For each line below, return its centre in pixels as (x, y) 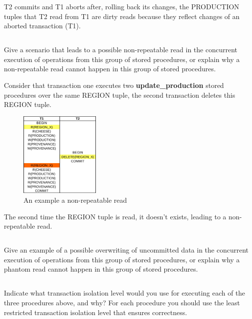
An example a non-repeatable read (75, 200)
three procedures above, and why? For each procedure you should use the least (122, 303)
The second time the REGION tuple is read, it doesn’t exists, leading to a (115, 216)
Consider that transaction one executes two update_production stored (114, 85)
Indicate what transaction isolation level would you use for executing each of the (125, 293)
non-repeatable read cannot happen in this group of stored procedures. (110, 69)
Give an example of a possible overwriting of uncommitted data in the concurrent (126, 250)
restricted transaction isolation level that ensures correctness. (96, 312)
